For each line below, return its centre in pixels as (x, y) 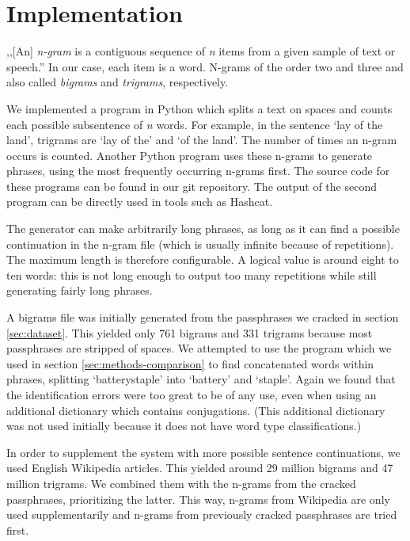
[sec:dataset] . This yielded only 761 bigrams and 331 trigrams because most (190, 332)
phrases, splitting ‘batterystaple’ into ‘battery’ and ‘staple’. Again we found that (201, 379)
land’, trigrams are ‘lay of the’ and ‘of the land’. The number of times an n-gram (202, 140)
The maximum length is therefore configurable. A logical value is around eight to (203, 259)
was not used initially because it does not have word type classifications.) (184, 426)
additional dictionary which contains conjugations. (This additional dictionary (196, 410)
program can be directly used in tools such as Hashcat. (140, 202)
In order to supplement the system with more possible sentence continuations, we (203, 452)
